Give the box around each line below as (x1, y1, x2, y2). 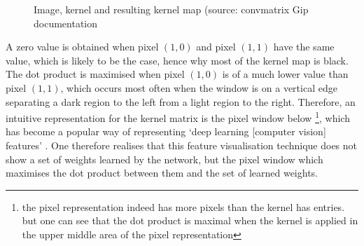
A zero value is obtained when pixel (6, 39, 159, 54)
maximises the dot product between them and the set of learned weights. (6, 165, 318, 180)
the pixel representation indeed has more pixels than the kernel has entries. (22, 199, 345, 214)
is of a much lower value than (222, 67, 349, 81)
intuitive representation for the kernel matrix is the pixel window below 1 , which (6, 109, 350, 125)
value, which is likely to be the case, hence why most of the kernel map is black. (6, 53, 349, 67)
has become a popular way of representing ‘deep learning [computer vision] (6, 124, 326, 139)
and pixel (196, 39, 236, 54)
